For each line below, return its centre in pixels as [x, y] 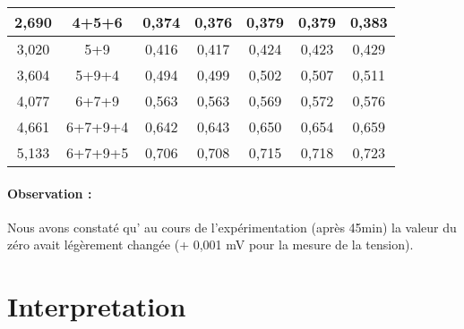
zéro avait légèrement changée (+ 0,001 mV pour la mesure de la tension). [211, 245]
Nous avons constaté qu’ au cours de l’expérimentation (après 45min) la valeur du [232, 227]
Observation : [50, 193]
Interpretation [97, 306]
